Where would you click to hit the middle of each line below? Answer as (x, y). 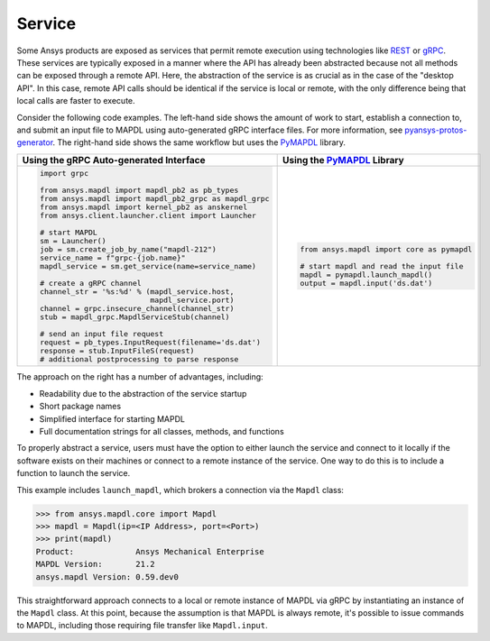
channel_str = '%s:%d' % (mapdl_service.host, (137, 292)
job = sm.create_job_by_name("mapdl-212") (128, 249)
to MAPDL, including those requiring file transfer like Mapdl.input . (142, 626)
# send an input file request (102, 334)
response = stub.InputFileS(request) (117, 350)
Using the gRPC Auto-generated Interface (114, 160)
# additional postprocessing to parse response (139, 359)
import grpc (64, 173)
